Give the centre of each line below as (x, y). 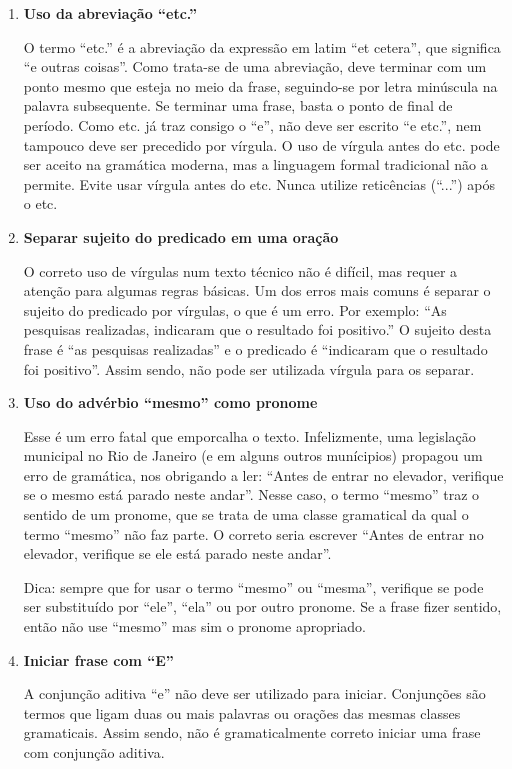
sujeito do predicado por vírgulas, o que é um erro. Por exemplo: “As (235, 309)
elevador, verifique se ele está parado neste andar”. (177, 553)
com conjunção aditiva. (94, 752)
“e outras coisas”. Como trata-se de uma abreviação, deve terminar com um (255, 66)
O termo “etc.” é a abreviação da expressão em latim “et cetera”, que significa (262, 46)
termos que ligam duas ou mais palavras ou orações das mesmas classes (242, 712)
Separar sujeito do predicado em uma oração (181, 236)
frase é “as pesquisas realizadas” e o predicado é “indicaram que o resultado (255, 348)
